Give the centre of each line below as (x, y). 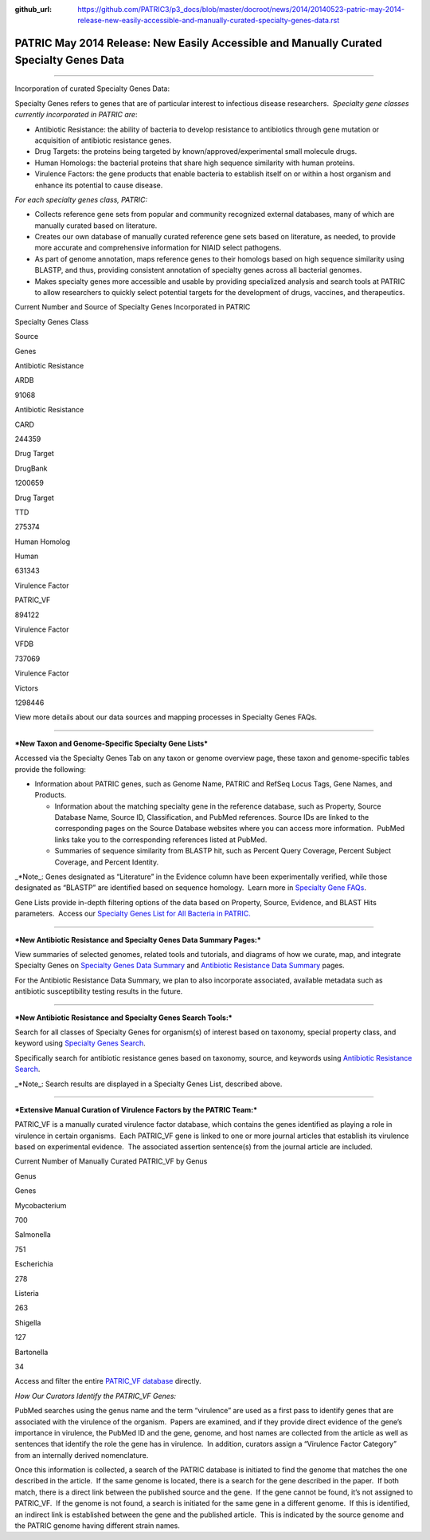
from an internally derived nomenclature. (82, 1455)
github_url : (33, 9)
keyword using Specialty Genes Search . (80, 1043)
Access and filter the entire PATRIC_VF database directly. (108, 1381)
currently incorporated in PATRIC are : (76, 115)
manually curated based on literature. (96, 225)
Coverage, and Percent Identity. (107, 862)
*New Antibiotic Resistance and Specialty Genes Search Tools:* (123, 1018)
